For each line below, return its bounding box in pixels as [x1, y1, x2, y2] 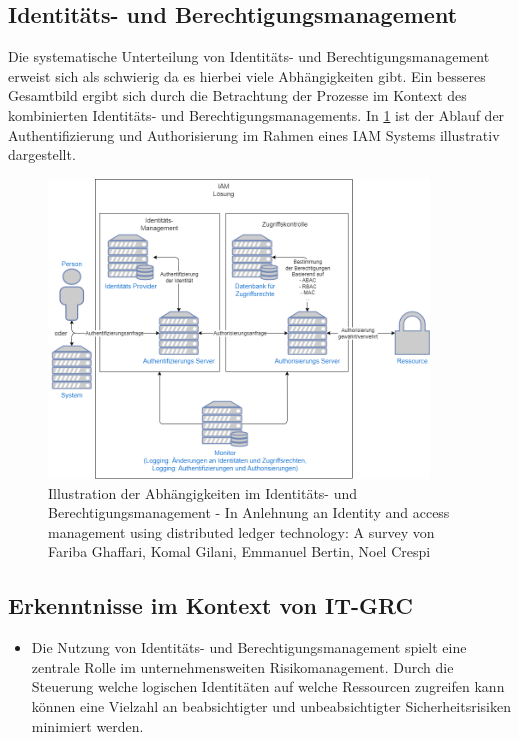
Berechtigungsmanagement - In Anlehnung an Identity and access [48, 502, 450, 523]
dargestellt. [8, 144, 76, 165]
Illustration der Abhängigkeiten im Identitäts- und [48, 482, 358, 503]
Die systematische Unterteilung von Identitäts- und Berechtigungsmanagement [8, 46, 490, 67]
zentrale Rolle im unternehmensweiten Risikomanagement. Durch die [31, 656, 454, 677]
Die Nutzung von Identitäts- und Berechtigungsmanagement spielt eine [31, 637, 467, 658]
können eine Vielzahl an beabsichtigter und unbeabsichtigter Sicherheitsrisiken [31, 696, 512, 717]
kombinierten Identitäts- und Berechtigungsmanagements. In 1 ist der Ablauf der [8, 104, 505, 125]
